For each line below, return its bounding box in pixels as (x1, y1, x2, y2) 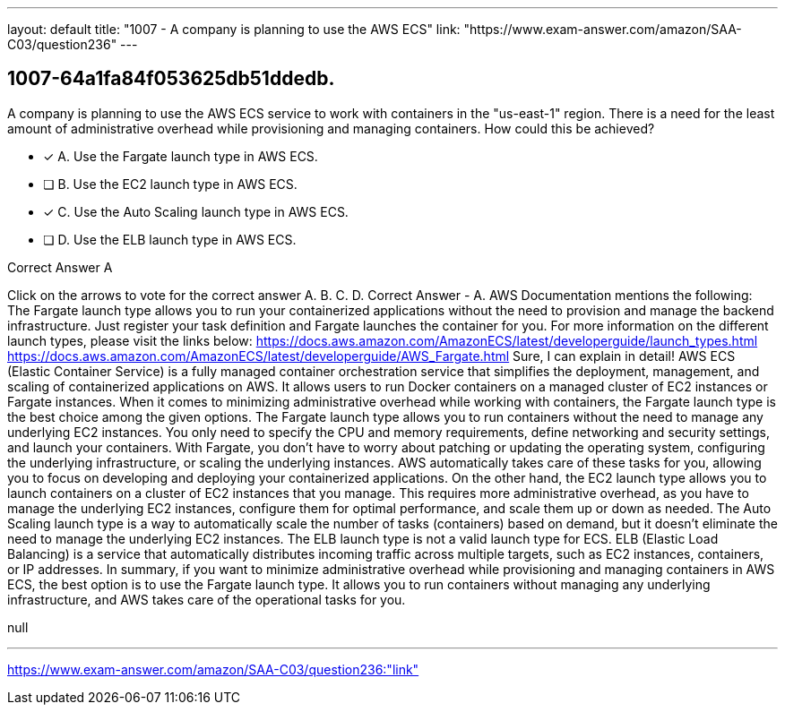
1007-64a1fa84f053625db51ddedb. (7, 67, 335, 90)
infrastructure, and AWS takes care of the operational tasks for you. (7, 591, 406, 607)
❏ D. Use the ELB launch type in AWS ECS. (43, 231, 297, 247)
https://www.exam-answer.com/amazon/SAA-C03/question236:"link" (7, 661, 419, 677)
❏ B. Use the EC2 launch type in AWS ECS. (43, 176, 298, 192)
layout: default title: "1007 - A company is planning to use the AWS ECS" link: (7, 21, 461, 37)
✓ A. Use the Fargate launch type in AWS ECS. (43, 148, 318, 164)
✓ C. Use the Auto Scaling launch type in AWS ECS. (43, 203, 349, 219)
